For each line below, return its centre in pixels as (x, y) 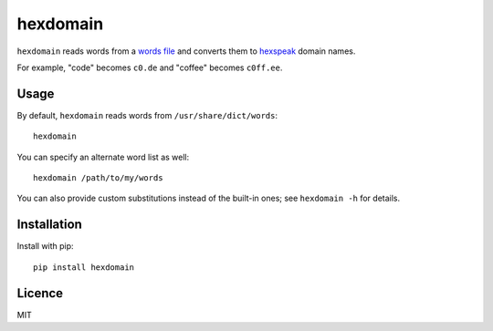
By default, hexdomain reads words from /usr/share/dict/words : (147, 115)
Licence (40, 293)
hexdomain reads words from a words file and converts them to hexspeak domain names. (186, 51)
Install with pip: (45, 246)
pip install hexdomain (84, 267)
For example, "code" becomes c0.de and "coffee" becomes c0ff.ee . (150, 67)
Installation (49, 225)
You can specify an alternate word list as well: (103, 157)
